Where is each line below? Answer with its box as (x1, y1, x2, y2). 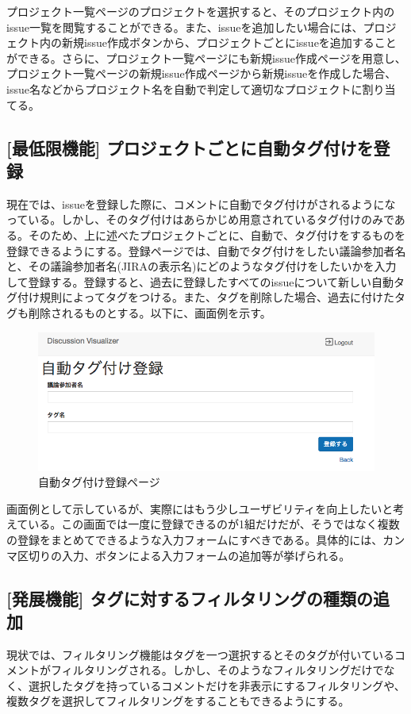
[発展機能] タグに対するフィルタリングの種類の (6, 585, 374, 610)
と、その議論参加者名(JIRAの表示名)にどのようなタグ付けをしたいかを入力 (6, 258, 397, 274)
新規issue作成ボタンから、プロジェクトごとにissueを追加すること (61, 34, 397, 51)
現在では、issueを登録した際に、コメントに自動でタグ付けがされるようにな (6, 195, 396, 212)
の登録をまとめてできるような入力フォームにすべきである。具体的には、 (6, 531, 383, 547)
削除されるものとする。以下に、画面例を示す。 (28, 304, 271, 321)
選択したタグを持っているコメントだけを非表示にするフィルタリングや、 (28, 677, 405, 693)
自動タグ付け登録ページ (38, 474, 160, 490)
